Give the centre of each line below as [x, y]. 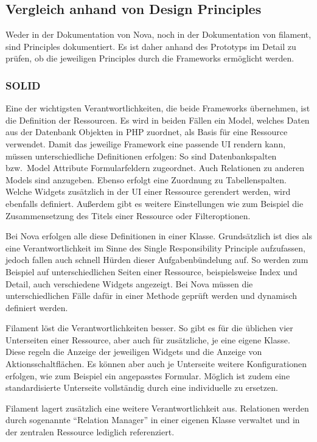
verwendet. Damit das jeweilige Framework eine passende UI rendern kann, [146, 143]
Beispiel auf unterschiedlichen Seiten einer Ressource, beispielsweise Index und [152, 271]
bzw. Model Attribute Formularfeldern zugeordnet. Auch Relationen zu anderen [155, 168]
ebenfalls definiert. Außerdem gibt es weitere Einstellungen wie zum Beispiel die [155, 203]
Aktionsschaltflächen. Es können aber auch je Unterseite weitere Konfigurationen [156, 364]
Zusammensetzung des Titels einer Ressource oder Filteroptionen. [128, 215]
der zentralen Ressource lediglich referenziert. [90, 432]
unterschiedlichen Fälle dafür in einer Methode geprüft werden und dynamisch [152, 296]
